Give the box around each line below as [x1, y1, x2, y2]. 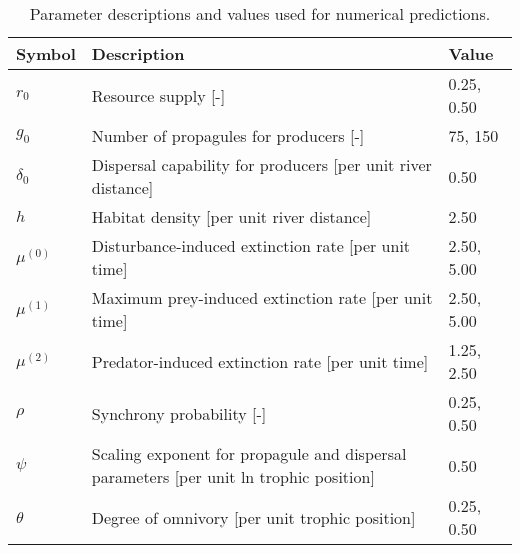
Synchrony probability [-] [91, 401, 267, 425]
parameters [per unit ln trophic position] [91, 465, 375, 488]
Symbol [16, 42, 76, 65]
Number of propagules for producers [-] [91, 124, 365, 147]
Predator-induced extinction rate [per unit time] [91, 349, 429, 373]
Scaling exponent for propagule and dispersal [91, 442, 407, 465]
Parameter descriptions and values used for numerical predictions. [29, 2, 491, 25]
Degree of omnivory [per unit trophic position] [91, 505, 416, 529]
